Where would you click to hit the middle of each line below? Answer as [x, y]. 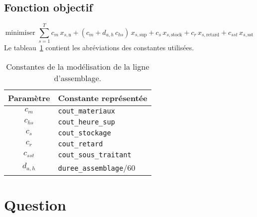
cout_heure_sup [87, 122]
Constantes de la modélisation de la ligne [78, 66]
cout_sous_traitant [95, 155]
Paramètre [29, 98]
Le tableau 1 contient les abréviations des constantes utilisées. [99, 48]
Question [35, 205]
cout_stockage [84, 133]
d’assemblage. [78, 78]
